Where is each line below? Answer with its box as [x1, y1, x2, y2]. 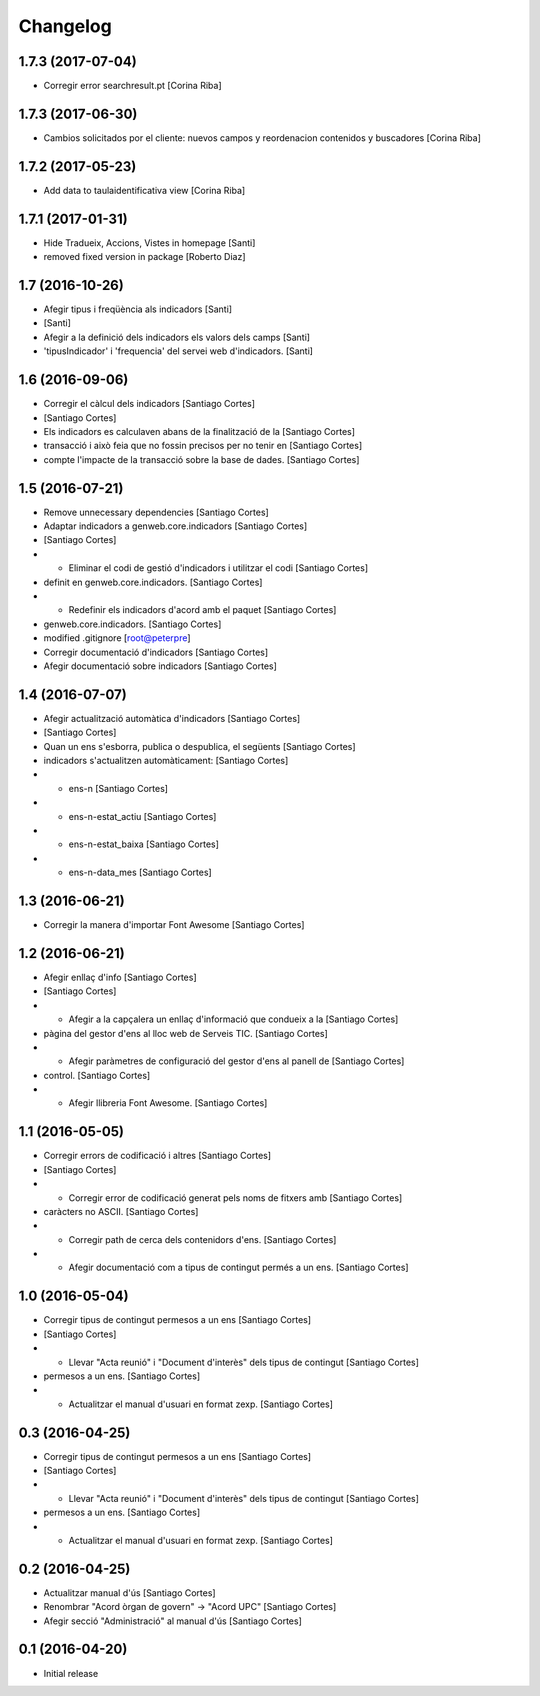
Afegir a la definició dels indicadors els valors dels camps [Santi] [43, 331, 310, 343]
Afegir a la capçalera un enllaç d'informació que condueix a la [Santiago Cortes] [68, 1013, 399, 1025]
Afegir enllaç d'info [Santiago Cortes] [43, 971, 197, 983]
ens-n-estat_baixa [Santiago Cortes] [68, 838, 220, 850]
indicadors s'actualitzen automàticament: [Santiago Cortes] [43, 755, 289, 766]
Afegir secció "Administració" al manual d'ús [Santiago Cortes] [43, 1615, 302, 1627]
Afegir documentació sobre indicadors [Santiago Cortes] [43, 660, 277, 672]
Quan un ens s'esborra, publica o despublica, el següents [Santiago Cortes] [43, 740, 356, 752]
